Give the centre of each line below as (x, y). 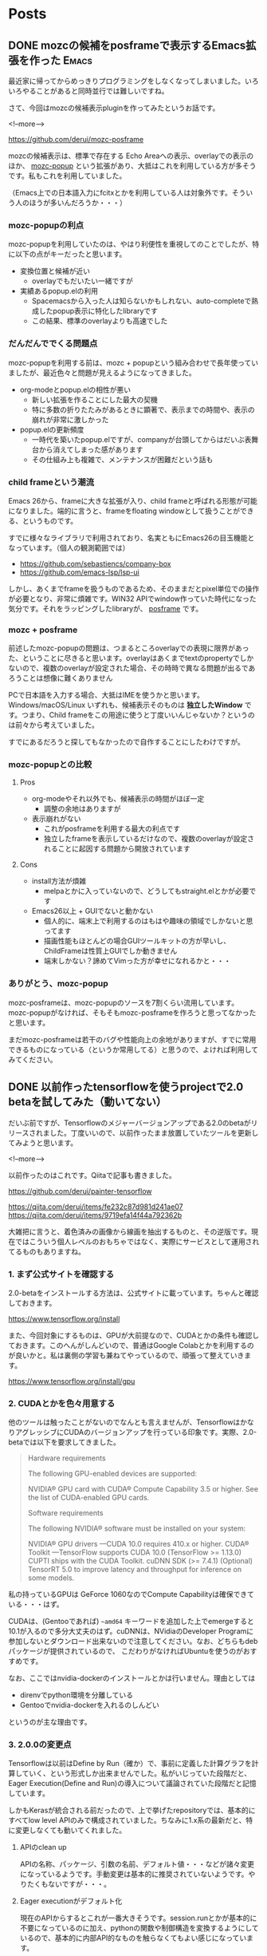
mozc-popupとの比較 (50, 765)
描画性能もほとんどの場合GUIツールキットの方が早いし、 (137, 941)
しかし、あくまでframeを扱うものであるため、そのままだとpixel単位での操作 (134, 588)
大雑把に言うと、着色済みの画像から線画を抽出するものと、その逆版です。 (130, 1231)
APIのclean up (43, 1847)
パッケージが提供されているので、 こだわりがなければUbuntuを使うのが (126, 1651)
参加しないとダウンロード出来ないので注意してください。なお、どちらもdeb (133, 1642)
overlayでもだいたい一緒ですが (82, 281)
